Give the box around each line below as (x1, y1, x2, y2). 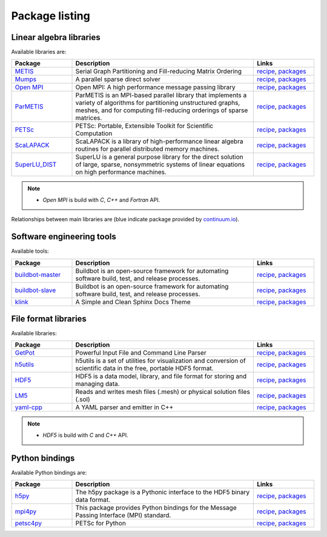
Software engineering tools (11, 232, 116, 242)
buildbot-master (15, 270, 61, 279)
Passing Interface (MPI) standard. (75, 511, 171, 519)
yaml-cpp (15, 403, 42, 412)
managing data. (75, 379, 121, 388)
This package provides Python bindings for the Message (75, 504, 237, 512)
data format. (75, 496, 111, 504)
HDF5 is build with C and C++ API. (42, 431, 128, 439)
